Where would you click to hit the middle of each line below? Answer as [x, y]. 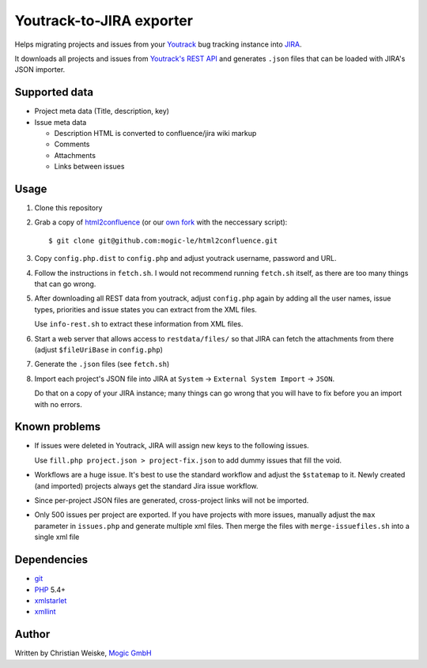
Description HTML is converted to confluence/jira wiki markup [155, 134]
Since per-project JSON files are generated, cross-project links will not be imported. [172, 500]
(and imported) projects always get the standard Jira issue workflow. [146, 485]
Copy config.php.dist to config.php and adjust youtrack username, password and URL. [185, 259]
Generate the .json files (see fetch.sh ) [102, 364]
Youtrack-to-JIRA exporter [104, 21]
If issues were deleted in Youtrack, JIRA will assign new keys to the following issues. [172, 446]
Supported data [54, 92]
